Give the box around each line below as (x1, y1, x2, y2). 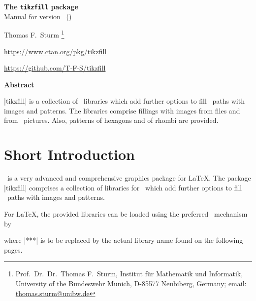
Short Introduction (4, 144, 135, 164)
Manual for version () (4, 11, 72, 21)
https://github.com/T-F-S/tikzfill (4, 63, 106, 73)
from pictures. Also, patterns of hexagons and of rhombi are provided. (4, 115, 219, 125)
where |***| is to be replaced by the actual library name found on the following (4, 235, 243, 245)
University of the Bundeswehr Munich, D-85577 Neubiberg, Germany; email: (15, 278, 247, 288)
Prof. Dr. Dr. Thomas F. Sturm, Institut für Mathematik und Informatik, (15, 268, 243, 279)
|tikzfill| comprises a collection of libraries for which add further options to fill (4, 182, 242, 192)
